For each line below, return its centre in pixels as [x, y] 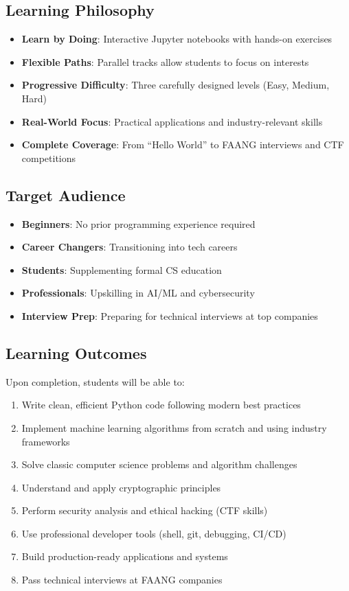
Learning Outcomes [76, 352]
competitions [49, 158]
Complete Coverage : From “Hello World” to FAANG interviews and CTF [183, 144]
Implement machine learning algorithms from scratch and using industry [174, 427]
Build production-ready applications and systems [125, 556]
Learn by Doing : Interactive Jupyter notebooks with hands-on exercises [177, 39]
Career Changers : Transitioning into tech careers [130, 247]
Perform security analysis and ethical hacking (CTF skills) [145, 510]
